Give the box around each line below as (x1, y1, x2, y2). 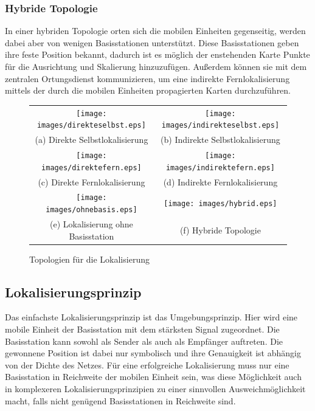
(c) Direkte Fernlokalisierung (38, 175, 145, 188)
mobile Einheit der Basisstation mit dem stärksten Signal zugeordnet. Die (5, 322, 280, 335)
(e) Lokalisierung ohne (50, 217, 133, 230)
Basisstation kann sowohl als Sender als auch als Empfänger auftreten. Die (5, 334, 283, 347)
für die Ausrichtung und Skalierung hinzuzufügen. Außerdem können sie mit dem (5, 60, 307, 72)
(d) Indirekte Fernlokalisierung (163, 175, 278, 188)
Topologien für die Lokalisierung (29, 252, 150, 265)
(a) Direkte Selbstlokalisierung (35, 133, 148, 146)
